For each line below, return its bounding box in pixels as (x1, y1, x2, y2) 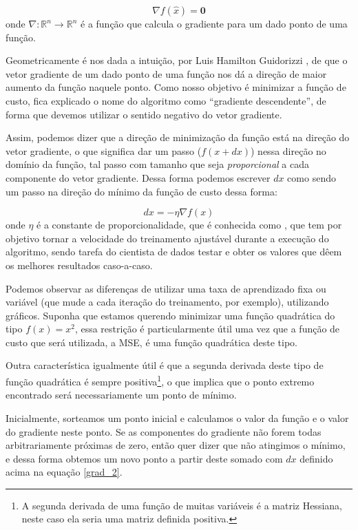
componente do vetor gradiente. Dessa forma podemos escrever (6, 170, 271, 184)
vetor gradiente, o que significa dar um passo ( (6, 143, 202, 158)
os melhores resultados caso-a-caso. (6, 257, 153, 272)
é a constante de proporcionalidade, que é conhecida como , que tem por (36, 218, 342, 232)
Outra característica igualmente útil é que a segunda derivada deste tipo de (6, 358, 324, 372)
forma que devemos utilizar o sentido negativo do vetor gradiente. (6, 107, 282, 121)
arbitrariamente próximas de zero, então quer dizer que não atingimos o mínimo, (6, 438, 346, 452)
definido (299, 451, 333, 465)
